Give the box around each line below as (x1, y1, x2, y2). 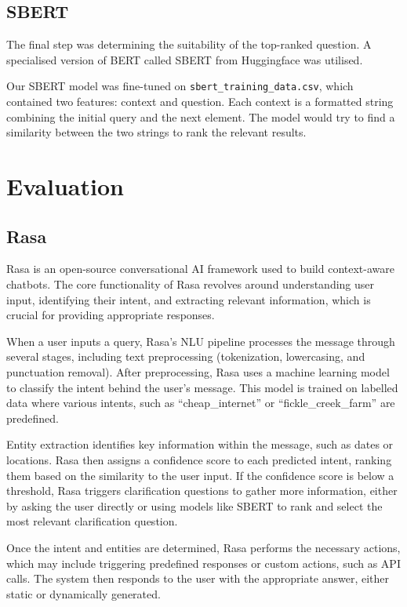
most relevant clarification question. (6, 513, 178, 529)
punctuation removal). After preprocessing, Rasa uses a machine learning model (6, 363, 390, 380)
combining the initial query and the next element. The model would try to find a (6, 108, 395, 125)
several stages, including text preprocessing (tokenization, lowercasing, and (6, 348, 365, 365)
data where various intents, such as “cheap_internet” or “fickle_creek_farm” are (6, 394, 395, 411)
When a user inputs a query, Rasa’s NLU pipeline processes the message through (6, 333, 395, 349)
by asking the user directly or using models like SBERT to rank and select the (6, 497, 383, 514)
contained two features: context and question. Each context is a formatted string (6, 93, 394, 110)
